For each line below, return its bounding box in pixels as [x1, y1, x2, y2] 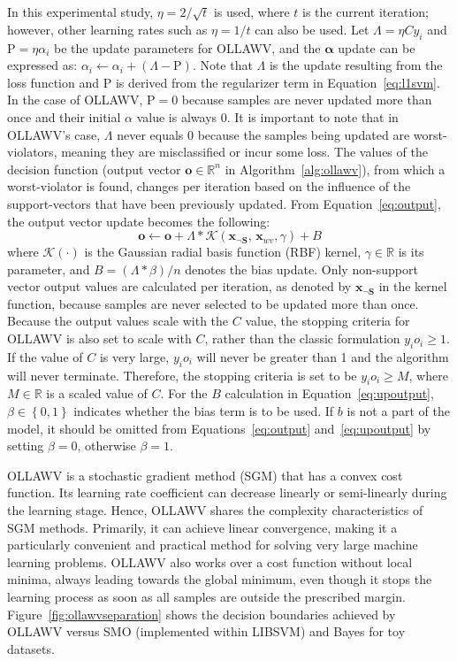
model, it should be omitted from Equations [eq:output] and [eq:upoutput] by [7, 419, 431, 437]
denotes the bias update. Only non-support [185, 259, 418, 278]
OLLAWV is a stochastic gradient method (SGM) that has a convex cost [7, 465, 403, 484]
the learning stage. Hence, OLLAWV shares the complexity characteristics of [7, 501, 423, 519]
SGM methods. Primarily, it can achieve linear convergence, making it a [7, 518, 398, 536]
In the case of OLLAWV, [7, 90, 143, 109]
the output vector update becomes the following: [7, 211, 270, 230]
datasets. [7, 639, 55, 657]
